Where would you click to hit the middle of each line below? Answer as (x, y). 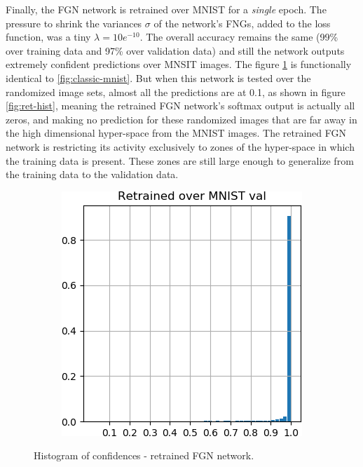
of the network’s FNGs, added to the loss (242, 23)
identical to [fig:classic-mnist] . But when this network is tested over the (158, 77)
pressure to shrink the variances (74, 23)
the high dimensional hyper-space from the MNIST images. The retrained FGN (176, 133)
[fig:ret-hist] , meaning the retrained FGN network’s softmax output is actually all (180, 106)
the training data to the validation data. (92, 174)
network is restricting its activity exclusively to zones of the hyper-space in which (180, 146)
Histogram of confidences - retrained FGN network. (144, 455)
